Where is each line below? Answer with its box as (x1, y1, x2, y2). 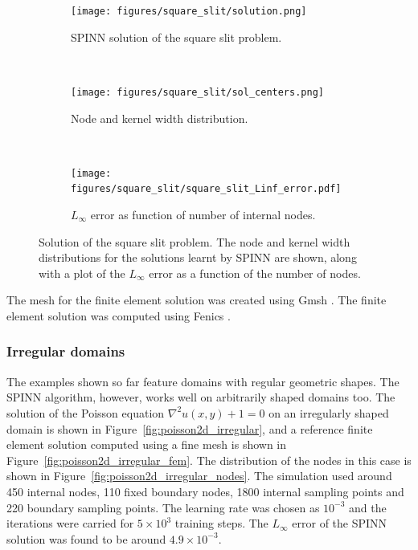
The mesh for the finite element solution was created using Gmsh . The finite (6, 291, 387, 308)
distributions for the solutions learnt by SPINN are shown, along (39, 249, 357, 266)
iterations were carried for (6, 515, 134, 532)
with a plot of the (39, 264, 125, 281)
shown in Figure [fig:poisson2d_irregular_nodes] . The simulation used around (6, 467, 392, 484)
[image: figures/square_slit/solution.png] (71, 6, 307, 17)
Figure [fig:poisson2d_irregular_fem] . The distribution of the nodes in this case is (6, 451, 412, 468)
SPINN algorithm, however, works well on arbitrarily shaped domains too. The (6, 389, 395, 405)
